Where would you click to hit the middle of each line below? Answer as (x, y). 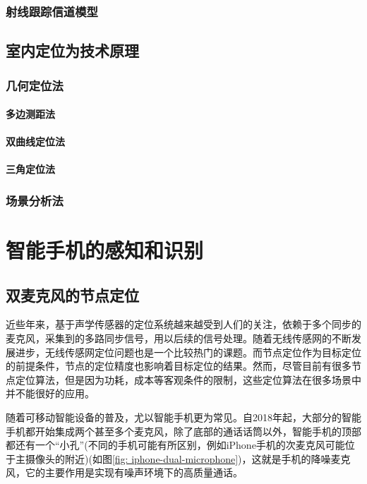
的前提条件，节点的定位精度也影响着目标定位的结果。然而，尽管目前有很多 (179, 366)
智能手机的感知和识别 (105, 250)
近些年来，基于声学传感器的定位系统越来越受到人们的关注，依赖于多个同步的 (183, 324)
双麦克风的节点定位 (72, 295)
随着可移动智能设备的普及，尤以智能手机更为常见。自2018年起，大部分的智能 (183, 417)
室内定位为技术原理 (72, 50)
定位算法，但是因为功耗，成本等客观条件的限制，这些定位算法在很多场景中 (188, 379)
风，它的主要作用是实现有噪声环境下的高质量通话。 (124, 472)
